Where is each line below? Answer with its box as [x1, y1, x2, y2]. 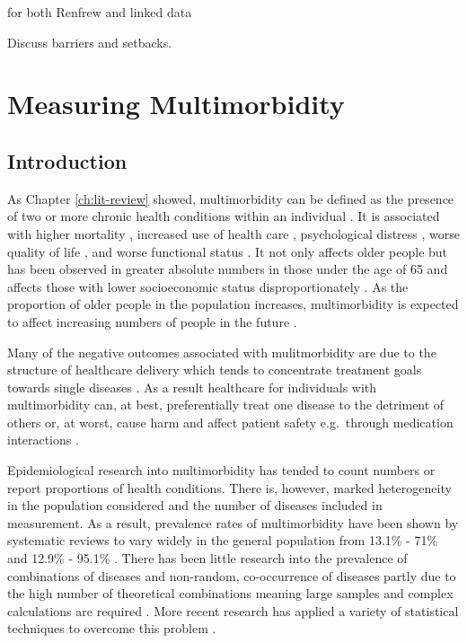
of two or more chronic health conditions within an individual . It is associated [7, 207, 440, 225]
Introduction [7, 146, 128, 174]
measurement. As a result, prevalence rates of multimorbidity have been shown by [7, 513, 459, 532]
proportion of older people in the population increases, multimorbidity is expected [7, 295, 459, 313]
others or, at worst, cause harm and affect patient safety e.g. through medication [7, 412, 454, 431]
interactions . [7, 430, 79, 449]
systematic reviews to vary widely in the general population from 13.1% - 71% [7, 531, 438, 550]
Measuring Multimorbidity [7, 85, 345, 122]
